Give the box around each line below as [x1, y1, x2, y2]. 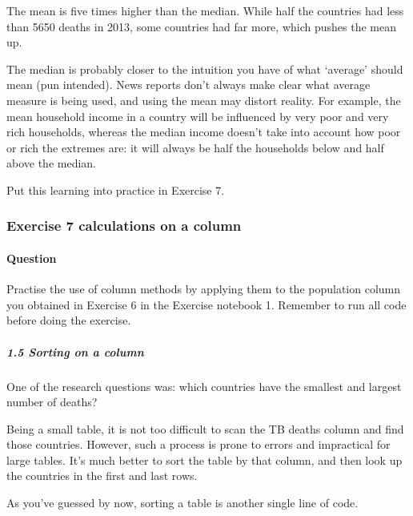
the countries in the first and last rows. [6, 467, 198, 484]
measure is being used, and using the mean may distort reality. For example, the [6, 91, 401, 108]
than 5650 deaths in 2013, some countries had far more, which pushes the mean [6, 18, 396, 34]
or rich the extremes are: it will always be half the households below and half [6, 139, 384, 155]
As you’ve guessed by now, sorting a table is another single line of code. [6, 494, 359, 511]
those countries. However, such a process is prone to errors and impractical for [6, 436, 391, 453]
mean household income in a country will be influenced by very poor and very [6, 107, 389, 124]
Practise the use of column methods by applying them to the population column [6, 280, 401, 297]
